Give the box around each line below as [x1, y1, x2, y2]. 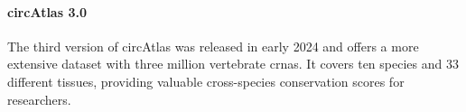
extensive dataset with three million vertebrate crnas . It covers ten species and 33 [7, 54, 459, 73]
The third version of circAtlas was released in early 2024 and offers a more [7, 36, 419, 55]
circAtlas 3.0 [7, 2, 87, 21]
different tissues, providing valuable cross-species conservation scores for [7, 71, 405, 90]
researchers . [7, 89, 71, 108]
